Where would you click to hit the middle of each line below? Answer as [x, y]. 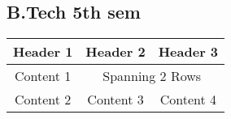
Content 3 [115, 100]
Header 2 [115, 52]
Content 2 [43, 100]
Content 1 [43, 76]
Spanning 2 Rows [152, 76]
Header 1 [43, 52]
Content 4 [188, 100]
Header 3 [188, 52]
